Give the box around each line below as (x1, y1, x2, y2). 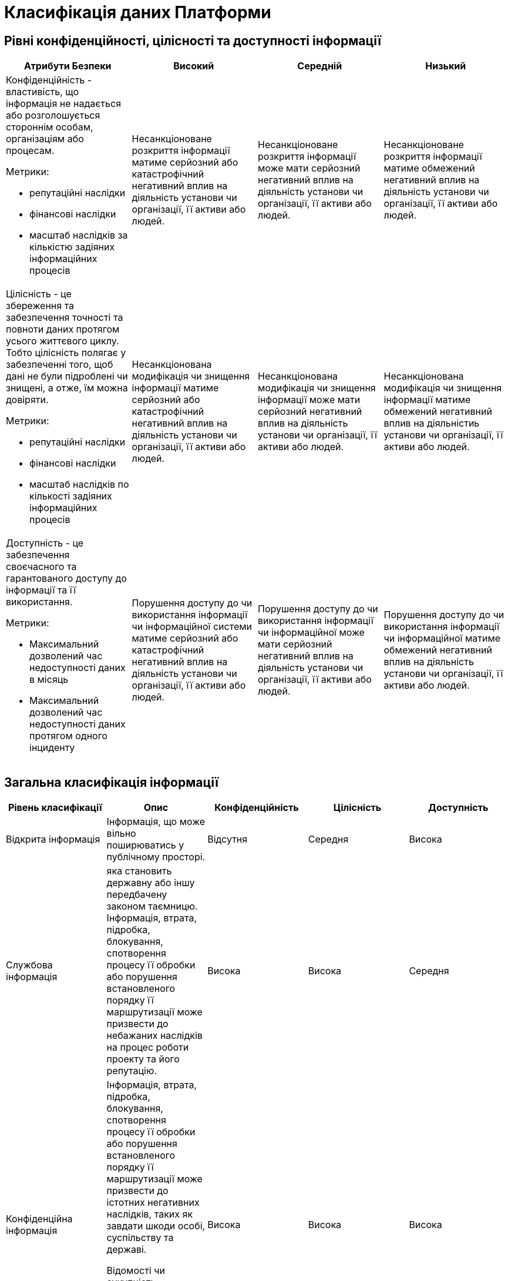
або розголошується (6, 109, 100, 122)
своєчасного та (6, 561, 77, 573)
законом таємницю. (106, 900, 198, 913)
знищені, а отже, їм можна (6, 382, 128, 394)
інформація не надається (6, 98, 121, 110)
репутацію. (106, 1065, 157, 1077)
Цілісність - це (6, 288, 72, 300)
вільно (106, 827, 136, 840)
